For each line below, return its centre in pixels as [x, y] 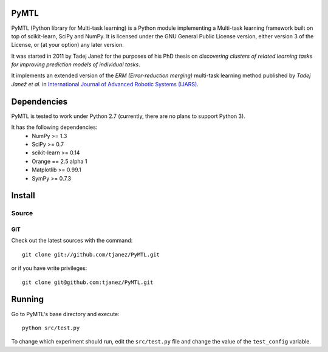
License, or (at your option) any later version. [67, 45]
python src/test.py [51, 328]
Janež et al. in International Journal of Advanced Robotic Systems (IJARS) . [105, 84]
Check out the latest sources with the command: [72, 241]
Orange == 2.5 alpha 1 [60, 161]
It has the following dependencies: [54, 127]
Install [23, 195]
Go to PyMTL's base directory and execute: [65, 314]
